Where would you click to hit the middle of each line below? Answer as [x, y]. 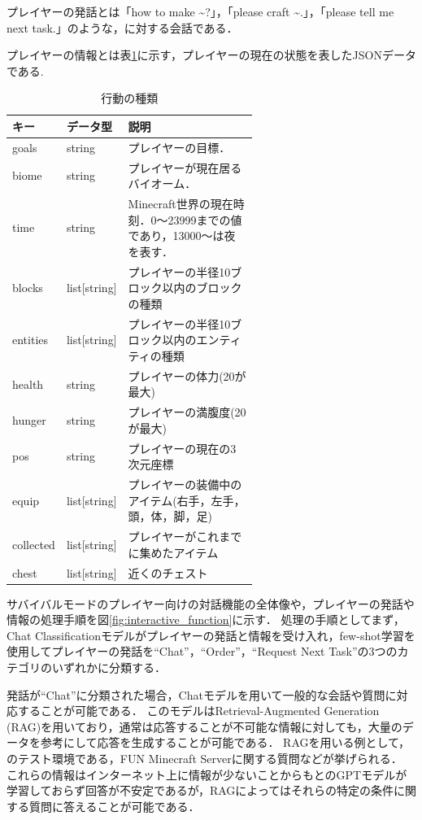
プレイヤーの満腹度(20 [187, 412]
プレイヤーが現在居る [185, 167]
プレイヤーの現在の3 [182, 448]
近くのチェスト [168, 572]
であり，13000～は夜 [182, 236]
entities [30, 340]
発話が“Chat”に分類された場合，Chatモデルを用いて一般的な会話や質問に [202, 694]
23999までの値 [205, 219]
